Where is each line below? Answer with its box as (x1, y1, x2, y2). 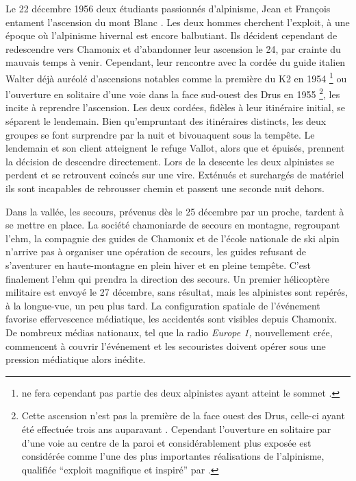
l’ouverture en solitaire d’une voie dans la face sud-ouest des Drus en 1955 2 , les (5, 85, 340, 101)
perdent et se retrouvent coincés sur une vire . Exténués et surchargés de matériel (5, 167, 344, 182)
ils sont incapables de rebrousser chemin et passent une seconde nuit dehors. (5, 181, 325, 196)
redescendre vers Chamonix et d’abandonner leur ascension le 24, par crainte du (5, 41, 341, 56)
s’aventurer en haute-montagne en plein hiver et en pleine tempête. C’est (5, 258, 311, 272)
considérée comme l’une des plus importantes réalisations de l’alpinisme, (21, 449, 325, 463)
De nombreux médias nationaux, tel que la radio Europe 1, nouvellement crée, (5, 325, 333, 339)
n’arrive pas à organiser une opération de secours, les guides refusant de (5, 244, 307, 259)
